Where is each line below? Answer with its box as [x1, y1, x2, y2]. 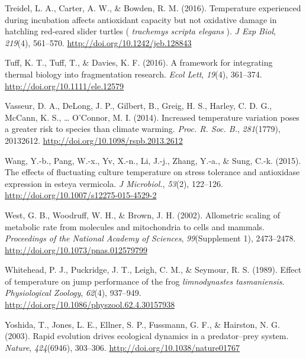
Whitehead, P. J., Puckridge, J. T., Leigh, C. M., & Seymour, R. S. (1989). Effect [5, 263, 302, 276]
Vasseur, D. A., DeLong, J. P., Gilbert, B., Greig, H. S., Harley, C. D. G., [5, 99, 272, 112]
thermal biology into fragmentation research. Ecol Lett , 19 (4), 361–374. [5, 67, 262, 80]
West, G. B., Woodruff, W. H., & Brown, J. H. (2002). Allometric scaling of [5, 208, 280, 221]
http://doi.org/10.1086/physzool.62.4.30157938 [5, 298, 175, 311]
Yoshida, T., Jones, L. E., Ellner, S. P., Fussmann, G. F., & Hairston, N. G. [5, 318, 280, 330]
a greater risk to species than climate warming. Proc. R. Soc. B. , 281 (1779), [5, 122, 281, 135]
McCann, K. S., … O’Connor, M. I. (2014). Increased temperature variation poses [5, 111, 299, 123]
